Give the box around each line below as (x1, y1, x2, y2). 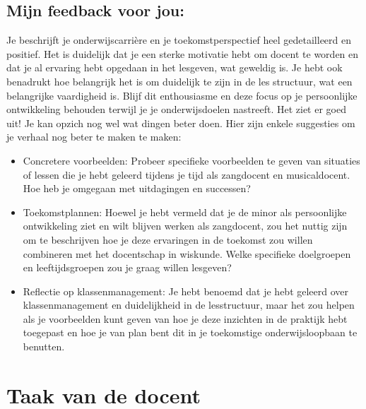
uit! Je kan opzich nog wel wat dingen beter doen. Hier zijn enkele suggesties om (6, 115, 355, 130)
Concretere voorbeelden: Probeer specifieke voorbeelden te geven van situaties (23, 153, 360, 167)
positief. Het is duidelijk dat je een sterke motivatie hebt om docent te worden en (6, 46, 359, 61)
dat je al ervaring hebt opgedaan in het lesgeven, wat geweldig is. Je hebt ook (6, 60, 343, 75)
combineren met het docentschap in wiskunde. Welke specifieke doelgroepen (23, 246, 351, 261)
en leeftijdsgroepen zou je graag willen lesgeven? (23, 260, 232, 275)
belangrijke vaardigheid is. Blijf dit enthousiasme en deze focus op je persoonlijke (6, 88, 358, 102)
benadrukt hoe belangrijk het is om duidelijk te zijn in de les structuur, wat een (6, 73, 353, 88)
